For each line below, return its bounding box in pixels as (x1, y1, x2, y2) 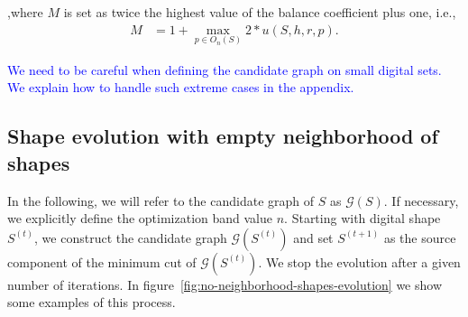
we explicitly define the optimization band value (7, 209, 273, 228)
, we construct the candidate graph (34, 228, 227, 247)
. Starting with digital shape (284, 209, 441, 228)
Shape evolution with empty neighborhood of (7, 122, 438, 150)
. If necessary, (383, 191, 459, 210)
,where (7, 3, 43, 21)
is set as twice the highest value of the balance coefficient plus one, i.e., (63, 3, 456, 21)
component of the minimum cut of (7, 252, 197, 271)
